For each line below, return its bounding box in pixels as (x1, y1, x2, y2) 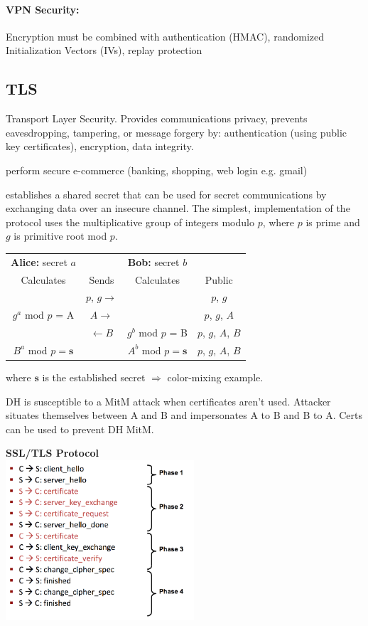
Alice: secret (11, 254, 67, 269)
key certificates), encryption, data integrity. (6, 139, 194, 154)
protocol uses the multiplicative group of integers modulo (6, 214, 254, 229)
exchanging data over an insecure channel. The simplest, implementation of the (6, 201, 350, 216)
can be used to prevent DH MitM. (6, 421, 154, 436)
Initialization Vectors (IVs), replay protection (6, 43, 202, 58)
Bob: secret (127, 254, 180, 269)
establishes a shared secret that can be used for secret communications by (6, 186, 327, 201)
